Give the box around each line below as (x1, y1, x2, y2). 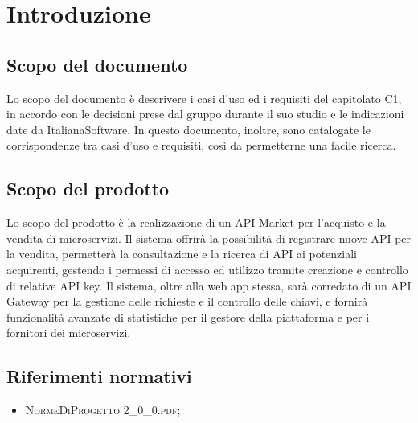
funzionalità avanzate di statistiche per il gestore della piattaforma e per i (6, 308, 370, 325)
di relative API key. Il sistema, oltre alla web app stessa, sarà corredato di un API (6, 277, 412, 294)
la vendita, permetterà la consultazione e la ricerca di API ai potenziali (6, 245, 357, 262)
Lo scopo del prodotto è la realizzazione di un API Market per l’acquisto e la (6, 214, 386, 231)
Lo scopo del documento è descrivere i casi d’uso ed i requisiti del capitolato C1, (6, 89, 402, 106)
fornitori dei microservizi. (6, 324, 131, 341)
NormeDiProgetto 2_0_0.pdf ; (25, 401, 181, 418)
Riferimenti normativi (6, 363, 192, 388)
